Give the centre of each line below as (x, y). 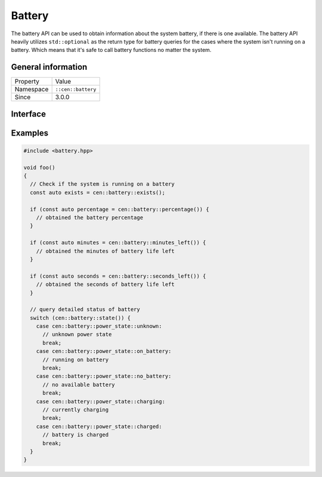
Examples (30, 133)
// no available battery (79, 384)
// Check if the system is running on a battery (103, 184)
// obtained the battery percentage (89, 217)
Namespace (32, 90)
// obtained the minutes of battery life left (106, 251)
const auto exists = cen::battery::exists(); (97, 192)
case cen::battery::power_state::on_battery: (104, 351)
